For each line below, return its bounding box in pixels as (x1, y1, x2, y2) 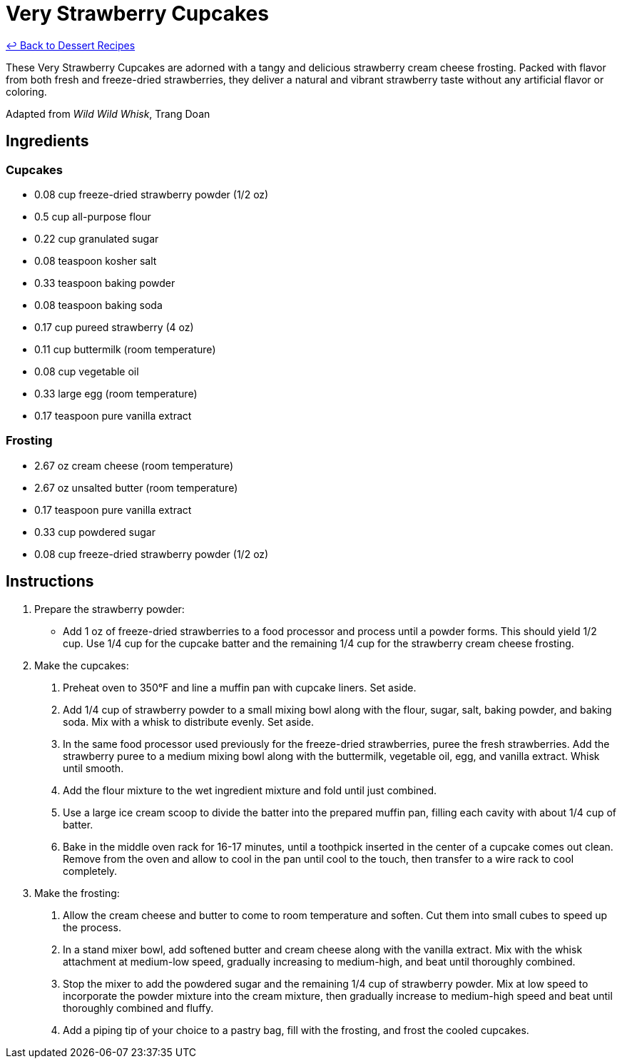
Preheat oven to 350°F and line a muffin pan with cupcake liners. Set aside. (63, 681, 417, 694)
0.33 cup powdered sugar (34, 525, 155, 538)
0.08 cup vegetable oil (34, 365, 139, 378)
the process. (63, 921, 121, 933)
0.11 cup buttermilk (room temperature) (34, 343, 216, 355)
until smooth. (63, 761, 124, 774)
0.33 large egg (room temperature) (34, 387, 198, 400)
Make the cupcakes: (34, 659, 129, 672)
